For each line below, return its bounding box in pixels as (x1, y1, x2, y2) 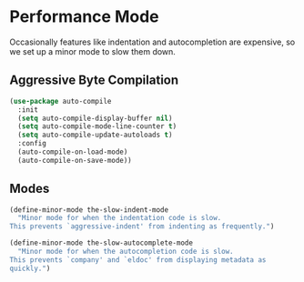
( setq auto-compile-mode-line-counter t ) (17, 122, 177, 131)
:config (17, 139, 47, 148)
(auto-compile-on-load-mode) (17, 147, 128, 156)
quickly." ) (9, 264, 51, 273)
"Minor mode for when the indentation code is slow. (17, 214, 222, 223)
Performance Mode (9, 6, 159, 27)
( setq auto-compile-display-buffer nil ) (17, 114, 173, 123)
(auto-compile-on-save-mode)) (17, 156, 132, 165)
